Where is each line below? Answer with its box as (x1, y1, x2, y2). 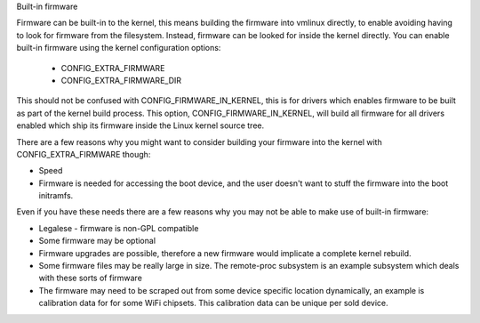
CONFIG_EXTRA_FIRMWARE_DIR (60, 75, 182, 85)
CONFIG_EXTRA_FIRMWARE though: (16, 149, 151, 159)
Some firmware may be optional (38, 236, 156, 246)
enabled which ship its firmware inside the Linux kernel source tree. (16, 120, 265, 131)
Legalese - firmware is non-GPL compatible (38, 222, 199, 233)
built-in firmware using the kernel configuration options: (16, 43, 221, 53)
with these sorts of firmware (38, 272, 142, 284)
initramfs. (38, 190, 74, 201)
